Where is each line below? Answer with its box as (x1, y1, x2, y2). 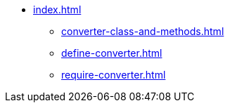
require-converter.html (61, 69, 166, 81)
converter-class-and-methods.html (61, 25, 224, 37)
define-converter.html (61, 47, 162, 59)
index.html (33, 4, 82, 15)
